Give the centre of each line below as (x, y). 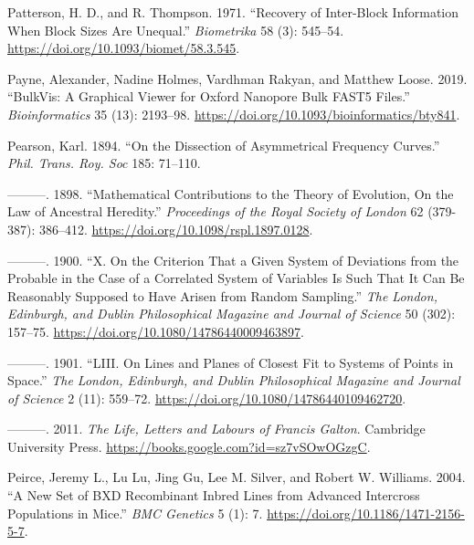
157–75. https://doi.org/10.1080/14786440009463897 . (156, 331)
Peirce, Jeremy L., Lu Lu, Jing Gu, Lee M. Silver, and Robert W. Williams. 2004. (237, 477)
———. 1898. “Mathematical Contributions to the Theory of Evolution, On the (231, 193)
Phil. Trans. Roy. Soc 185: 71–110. (104, 163)
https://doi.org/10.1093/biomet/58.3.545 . (124, 48)
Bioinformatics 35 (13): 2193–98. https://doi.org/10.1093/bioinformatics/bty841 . (234, 114)
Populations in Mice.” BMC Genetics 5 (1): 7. (135, 513)
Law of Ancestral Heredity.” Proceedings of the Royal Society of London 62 (216, 211)
